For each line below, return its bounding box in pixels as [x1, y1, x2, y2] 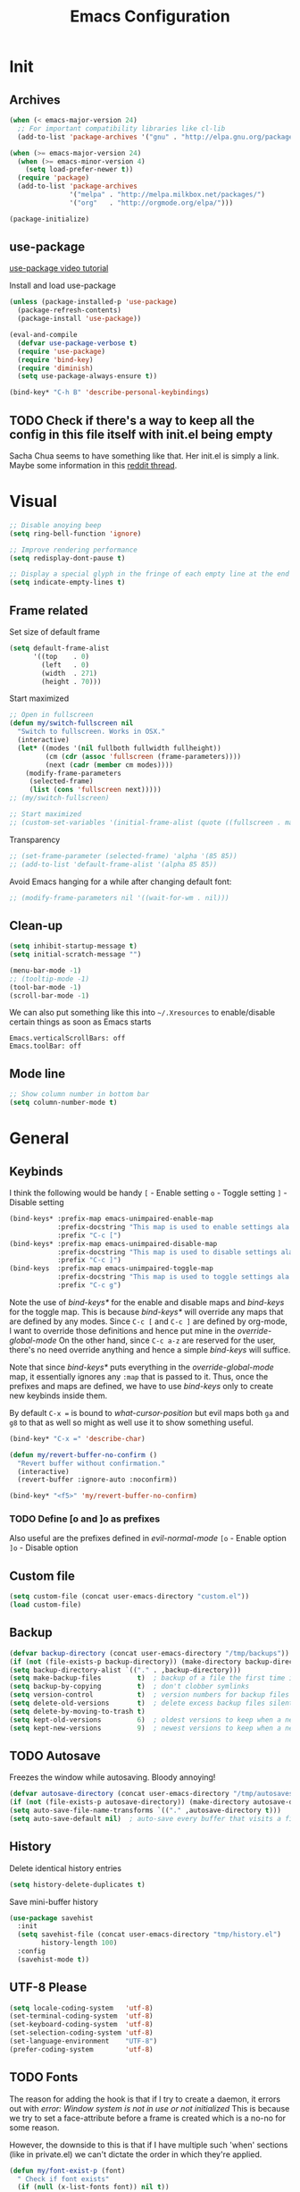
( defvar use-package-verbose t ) [17, 338, 138, 348]
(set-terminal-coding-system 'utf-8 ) [9, 2011, 154, 2021]
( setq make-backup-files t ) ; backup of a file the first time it [9, 1674, 297, 1682]
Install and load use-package [9, 280, 116, 291]
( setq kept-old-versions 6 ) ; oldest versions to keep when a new [9, 1715, 297, 1724]
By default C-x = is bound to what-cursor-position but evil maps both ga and [9, 1407, 289, 1418]
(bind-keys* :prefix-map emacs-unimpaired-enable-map [9, 1214, 214, 1223]
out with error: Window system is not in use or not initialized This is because [9, 2103, 290, 2113]
